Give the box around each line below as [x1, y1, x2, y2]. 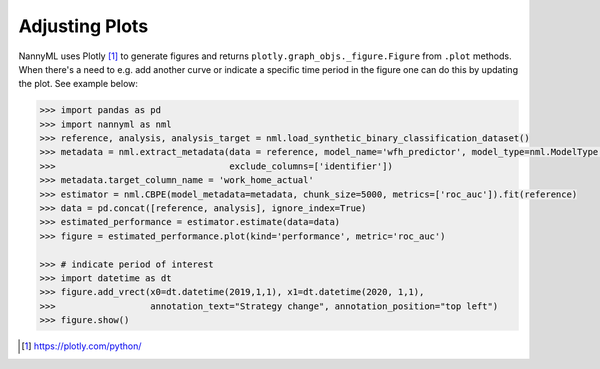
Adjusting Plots [18, 15, 149, 37]
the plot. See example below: [18, 78, 139, 90]
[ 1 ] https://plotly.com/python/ [21, 340, 142, 352]
